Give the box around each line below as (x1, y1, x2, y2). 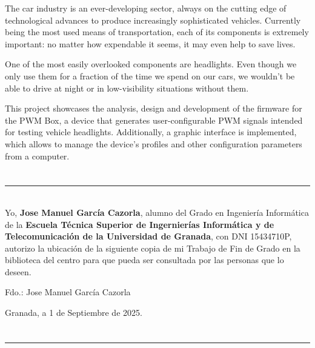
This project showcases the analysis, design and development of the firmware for (5, 102, 302, 115)
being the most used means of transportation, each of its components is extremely (5, 25, 309, 38)
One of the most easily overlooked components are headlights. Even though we (5, 58, 297, 70)
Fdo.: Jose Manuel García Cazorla (5, 286, 131, 298)
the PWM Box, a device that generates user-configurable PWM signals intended (5, 113, 303, 126)
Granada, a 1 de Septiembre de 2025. (5, 306, 142, 319)
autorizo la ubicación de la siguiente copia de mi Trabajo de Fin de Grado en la (5, 241, 300, 254)
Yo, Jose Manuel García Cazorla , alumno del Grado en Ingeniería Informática (5, 206, 309, 218)
